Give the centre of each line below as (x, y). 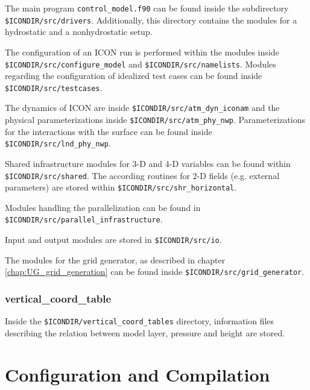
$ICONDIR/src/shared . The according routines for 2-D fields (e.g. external (142, 175)
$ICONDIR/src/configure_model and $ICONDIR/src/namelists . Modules (141, 64)
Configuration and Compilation (138, 374)
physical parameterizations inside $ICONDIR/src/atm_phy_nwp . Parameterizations (155, 120)
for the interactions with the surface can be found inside (109, 131)
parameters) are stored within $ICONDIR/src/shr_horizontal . (121, 187)
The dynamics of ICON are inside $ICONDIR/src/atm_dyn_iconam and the (142, 108)
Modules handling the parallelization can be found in (103, 207)
